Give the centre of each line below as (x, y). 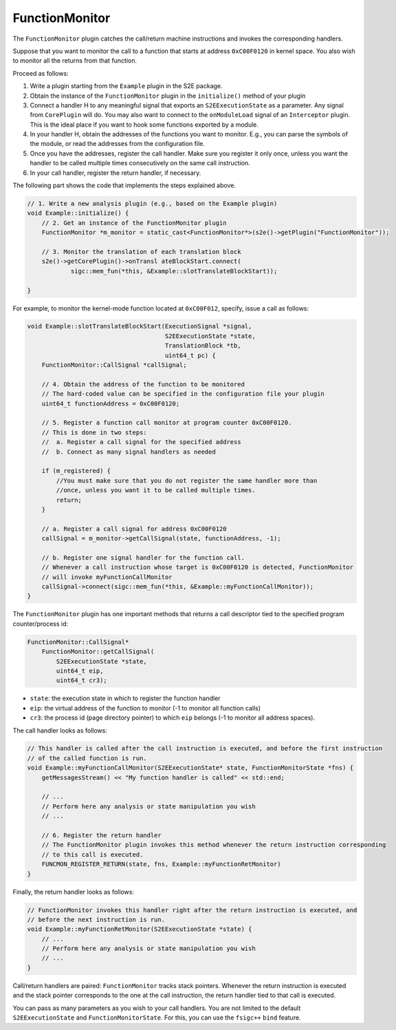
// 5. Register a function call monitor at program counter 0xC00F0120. (167, 423)
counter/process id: (41, 624)
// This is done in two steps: (94, 432)
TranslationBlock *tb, (203, 346)
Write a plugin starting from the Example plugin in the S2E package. (126, 86)
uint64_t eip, (80, 671)
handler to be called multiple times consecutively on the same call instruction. (140, 163)
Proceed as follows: (41, 73)
